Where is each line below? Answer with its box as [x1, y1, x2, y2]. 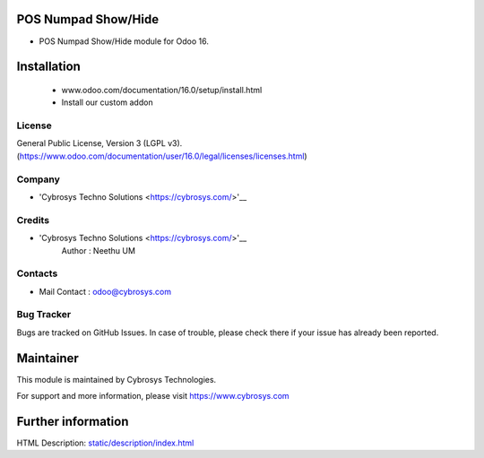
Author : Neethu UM [61, 245, 136, 255]
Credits [16, 213, 49, 226]
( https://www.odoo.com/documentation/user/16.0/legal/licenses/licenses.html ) [16, 151, 308, 161]
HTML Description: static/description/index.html [16, 437, 194, 448]
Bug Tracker [16, 308, 72, 321]
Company [16, 173, 60, 186]
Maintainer [16, 350, 80, 366]
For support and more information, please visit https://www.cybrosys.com [16, 391, 290, 402]
